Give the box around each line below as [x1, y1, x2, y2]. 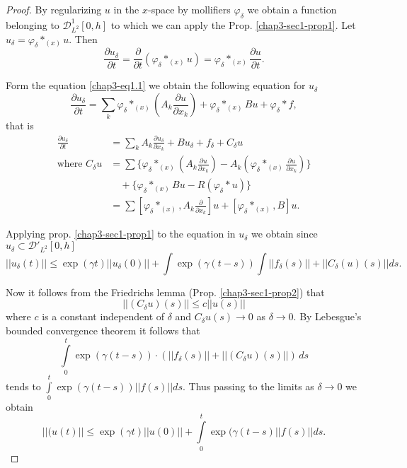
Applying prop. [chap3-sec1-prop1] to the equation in [6, 226, 236, 241]
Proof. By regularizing [6, 2, 102, 16]
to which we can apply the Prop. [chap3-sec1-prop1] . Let [110, 17, 356, 32]
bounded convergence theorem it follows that [6, 323, 200, 338]
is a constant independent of [42, 309, 165, 324]
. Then [69, 31, 98, 46]
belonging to [6, 17, 59, 32]
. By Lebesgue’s [293, 309, 362, 324]
